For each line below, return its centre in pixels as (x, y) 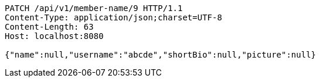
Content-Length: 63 (49, 27)
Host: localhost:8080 (54, 36)
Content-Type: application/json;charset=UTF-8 (113, 17)
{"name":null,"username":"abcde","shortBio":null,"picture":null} (161, 55)
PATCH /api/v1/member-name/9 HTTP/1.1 (94, 8)
